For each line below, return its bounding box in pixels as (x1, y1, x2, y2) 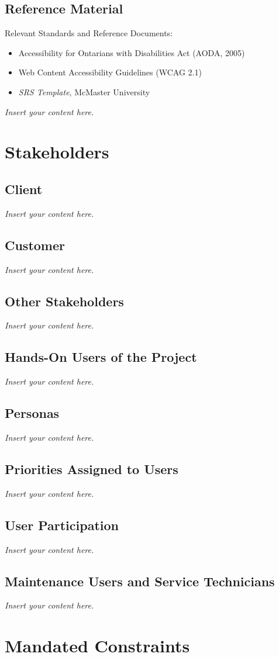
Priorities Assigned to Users (5, 459, 178, 478)
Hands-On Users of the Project (5, 348, 197, 366)
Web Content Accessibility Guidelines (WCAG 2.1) (18, 66, 202, 78)
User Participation (5, 516, 119, 534)
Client (5, 179, 43, 198)
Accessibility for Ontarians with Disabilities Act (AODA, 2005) (18, 46, 245, 58)
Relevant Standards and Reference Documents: (5, 27, 173, 39)
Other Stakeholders (5, 292, 124, 310)
